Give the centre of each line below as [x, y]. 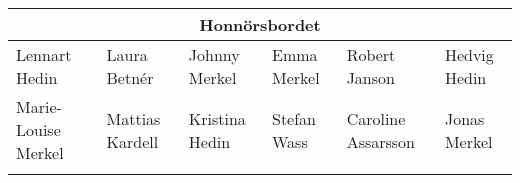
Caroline [376, 118]
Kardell [132, 141]
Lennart [44, 54]
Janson [370, 77]
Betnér [130, 77]
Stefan [294, 118]
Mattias [133, 118]
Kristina [217, 118]
